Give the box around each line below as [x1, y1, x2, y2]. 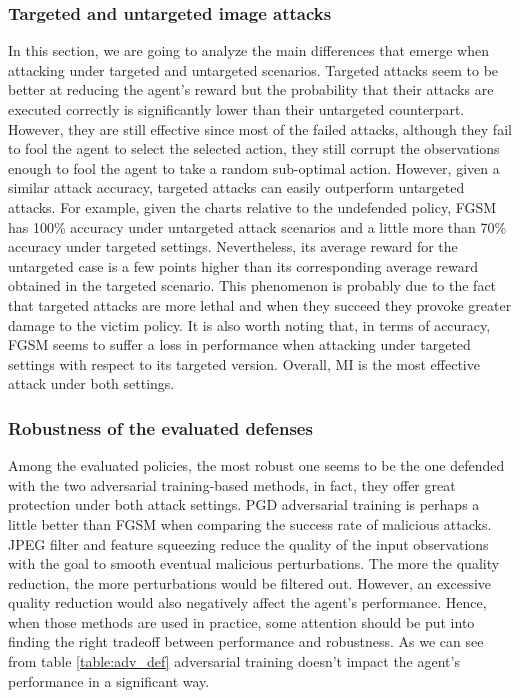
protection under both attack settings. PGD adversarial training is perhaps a [8, 494, 480, 515]
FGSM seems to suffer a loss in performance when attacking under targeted [8, 334, 471, 355]
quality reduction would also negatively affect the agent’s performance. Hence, [8, 592, 487, 613]
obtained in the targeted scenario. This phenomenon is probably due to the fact [8, 275, 497, 296]
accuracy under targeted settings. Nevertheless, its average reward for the [8, 236, 458, 257]
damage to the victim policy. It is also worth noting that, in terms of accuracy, [8, 314, 491, 335]
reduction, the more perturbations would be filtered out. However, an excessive [8, 572, 492, 593]
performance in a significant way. [8, 670, 210, 691]
